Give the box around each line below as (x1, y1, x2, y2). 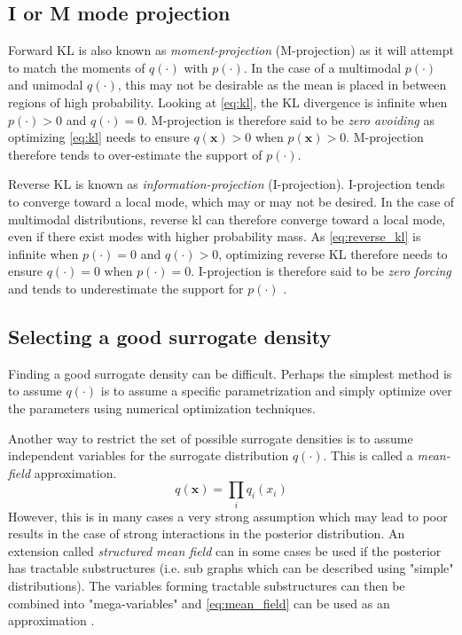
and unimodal (8, 75, 83, 94)
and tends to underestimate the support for (8, 278, 244, 297)
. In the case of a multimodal (243, 58, 402, 76)
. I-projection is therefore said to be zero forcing (191, 262, 451, 280)
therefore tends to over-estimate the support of (8, 145, 262, 163)
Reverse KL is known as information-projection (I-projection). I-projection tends (8, 175, 445, 193)
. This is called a (323, 446, 413, 465)
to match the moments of (8, 58, 145, 76)
